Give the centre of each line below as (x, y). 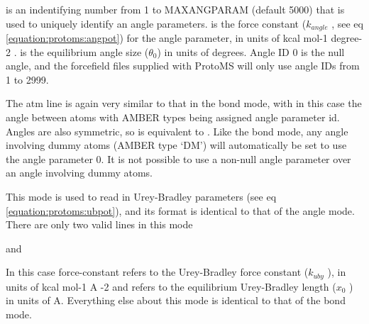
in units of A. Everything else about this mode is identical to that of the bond (176, 300)
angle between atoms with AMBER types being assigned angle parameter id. (173, 117)
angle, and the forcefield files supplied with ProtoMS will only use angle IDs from (183, 66)
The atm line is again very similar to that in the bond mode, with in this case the (184, 103)
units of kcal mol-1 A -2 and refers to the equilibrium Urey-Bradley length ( (171, 286)
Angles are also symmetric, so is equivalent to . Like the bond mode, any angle (177, 131)
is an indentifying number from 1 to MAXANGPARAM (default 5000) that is (175, 9)
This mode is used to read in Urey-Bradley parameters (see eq (141, 196)
